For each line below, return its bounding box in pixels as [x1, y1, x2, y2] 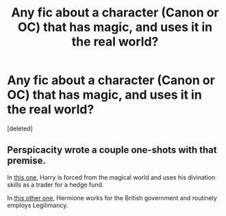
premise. [7, 155, 46, 167]
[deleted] [7, 124, 33, 132]
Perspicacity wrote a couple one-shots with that [7, 144, 217, 156]
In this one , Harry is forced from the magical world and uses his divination [7, 173, 216, 181]
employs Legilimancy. [7, 201, 68, 209]
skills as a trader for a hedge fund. [7, 180, 104, 189]
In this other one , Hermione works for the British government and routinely [7, 193, 217, 202]
